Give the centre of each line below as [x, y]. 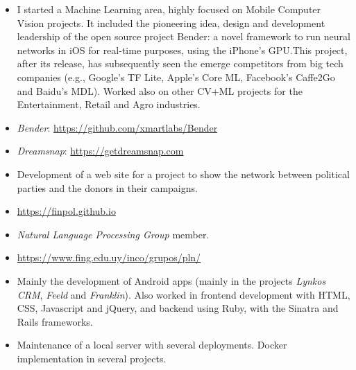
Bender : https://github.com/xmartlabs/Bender [117, 127]
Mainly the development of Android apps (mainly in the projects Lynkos [171, 280]
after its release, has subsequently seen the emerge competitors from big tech [180, 63]
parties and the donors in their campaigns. [107, 187]
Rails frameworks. [55, 321]
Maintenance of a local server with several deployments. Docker [152, 345]
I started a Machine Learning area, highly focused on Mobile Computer [169, 9]
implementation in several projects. [92, 358]
